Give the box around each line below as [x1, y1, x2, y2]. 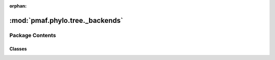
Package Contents [9, 32, 56, 39]
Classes [9, 46, 28, 52]
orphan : [9, 3, 27, 9]
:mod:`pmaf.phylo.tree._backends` [9, 16, 123, 25]
